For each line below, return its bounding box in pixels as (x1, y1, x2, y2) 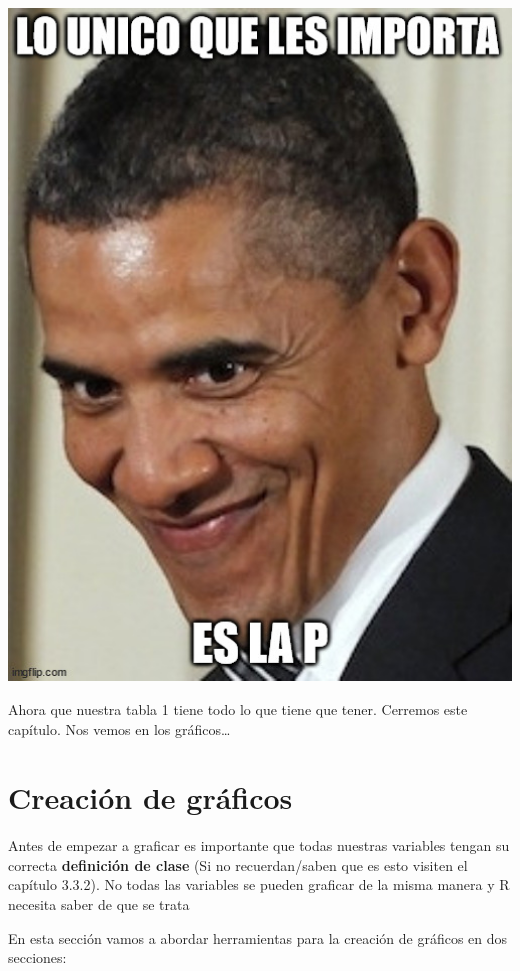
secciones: (8, 947, 67, 968)
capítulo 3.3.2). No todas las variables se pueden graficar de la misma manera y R (8, 874, 510, 895)
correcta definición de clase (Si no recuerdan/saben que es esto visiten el (8, 854, 468, 875)
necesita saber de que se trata (8, 894, 190, 915)
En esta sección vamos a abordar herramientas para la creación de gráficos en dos (8, 927, 508, 948)
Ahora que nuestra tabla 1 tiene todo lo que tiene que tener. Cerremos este (8, 698, 468, 719)
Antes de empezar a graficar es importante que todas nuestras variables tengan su (8, 835, 510, 856)
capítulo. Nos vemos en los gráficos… (8, 718, 231, 739)
